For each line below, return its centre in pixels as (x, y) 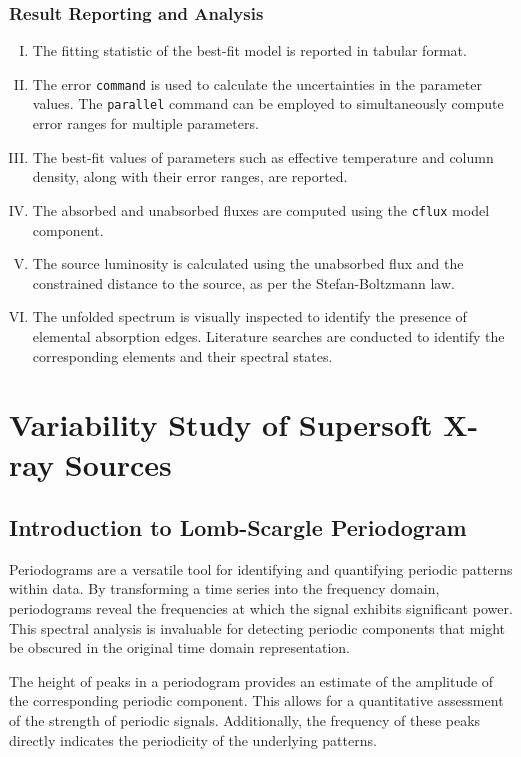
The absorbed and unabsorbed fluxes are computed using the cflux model (261, 209)
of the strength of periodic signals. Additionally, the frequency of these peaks (245, 720)
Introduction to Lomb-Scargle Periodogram (238, 527)
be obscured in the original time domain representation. (179, 647)
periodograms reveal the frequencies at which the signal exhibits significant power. (261, 608)
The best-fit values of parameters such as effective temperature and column (263, 156)
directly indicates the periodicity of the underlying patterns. (193, 739)
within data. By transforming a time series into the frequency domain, (224, 588)
